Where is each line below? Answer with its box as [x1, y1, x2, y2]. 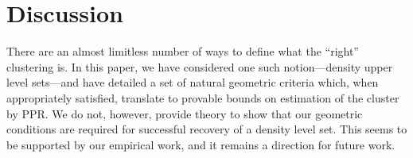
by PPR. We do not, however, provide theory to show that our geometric [6, 105, 363, 121]
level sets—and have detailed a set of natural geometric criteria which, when [6, 74, 379, 91]
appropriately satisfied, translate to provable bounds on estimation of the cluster [6, 89, 399, 106]
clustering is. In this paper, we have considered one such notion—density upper [6, 58, 393, 75]
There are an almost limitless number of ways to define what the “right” [6, 43, 359, 60]
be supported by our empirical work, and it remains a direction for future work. [6, 136, 395, 152]
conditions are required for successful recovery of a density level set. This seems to [6, 121, 407, 137]
